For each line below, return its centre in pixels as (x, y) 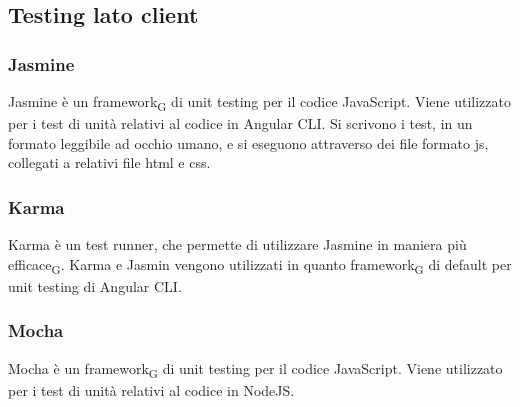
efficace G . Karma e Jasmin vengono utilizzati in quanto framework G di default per (260, 265)
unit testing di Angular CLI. (95, 285)
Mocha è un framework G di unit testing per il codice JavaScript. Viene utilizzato (255, 369)
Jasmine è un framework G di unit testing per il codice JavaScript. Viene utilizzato (259, 102)
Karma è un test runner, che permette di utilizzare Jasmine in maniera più (237, 244)
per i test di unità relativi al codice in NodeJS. (151, 389)
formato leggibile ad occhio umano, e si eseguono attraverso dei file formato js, (248, 142)
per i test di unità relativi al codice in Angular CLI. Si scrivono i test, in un (240, 123)
